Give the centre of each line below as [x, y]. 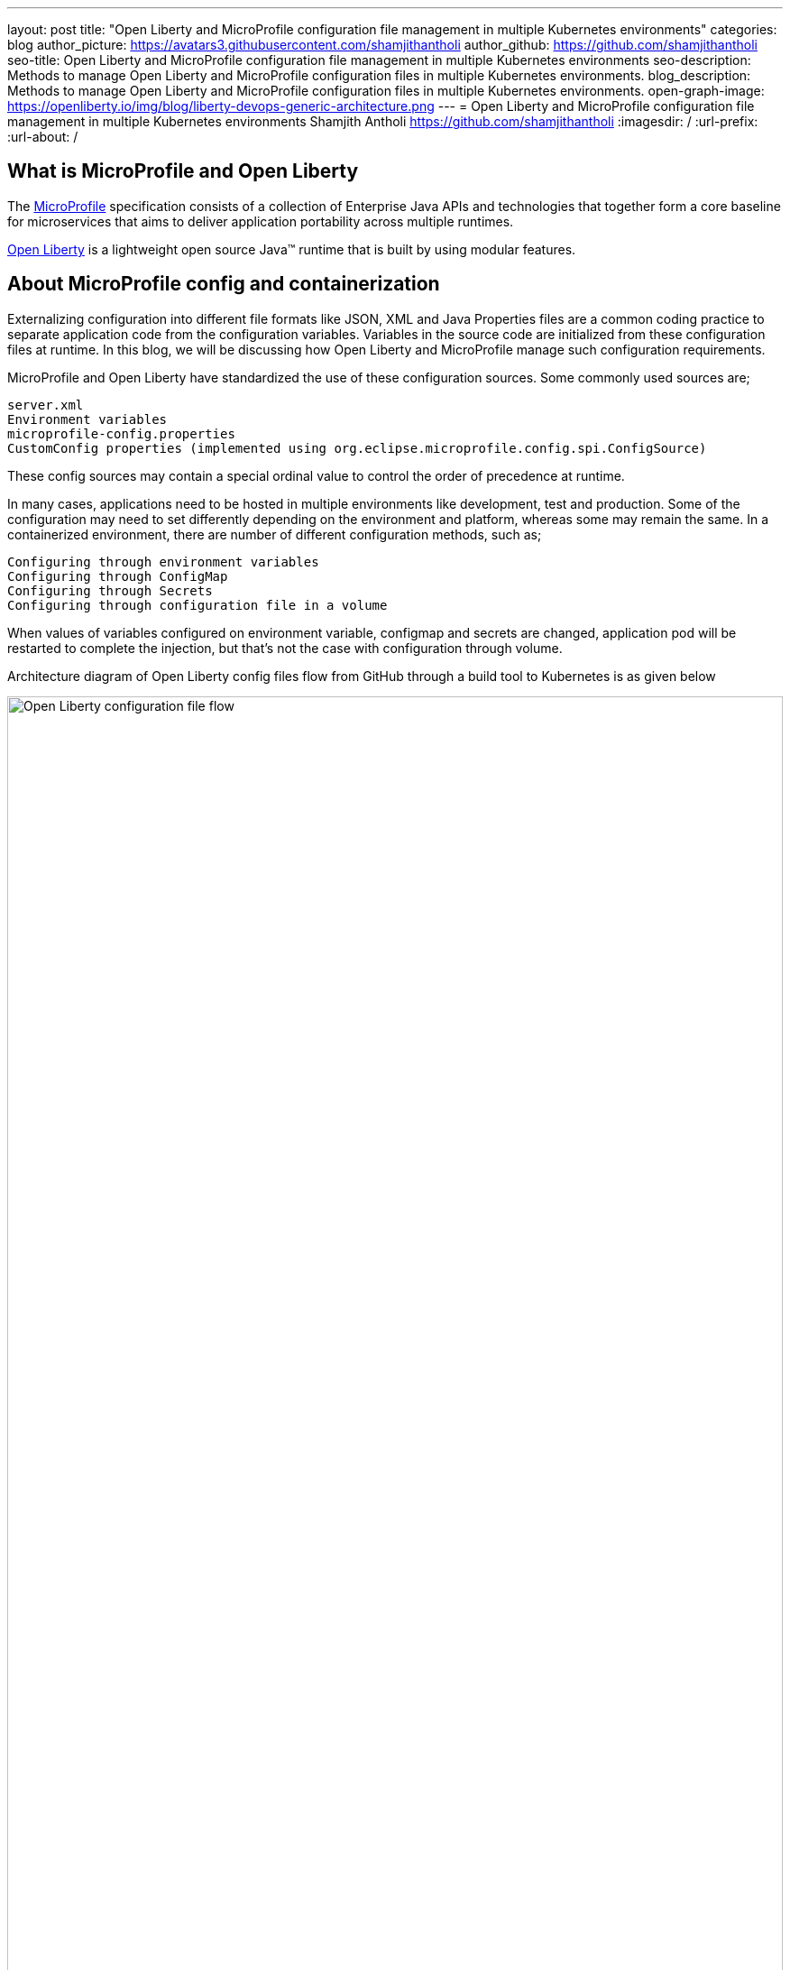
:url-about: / [43, 137]
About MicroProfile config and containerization [224, 284]
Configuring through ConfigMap [118, 576]
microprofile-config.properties [121, 433]
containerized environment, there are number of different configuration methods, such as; [275, 534]
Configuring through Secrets [110, 590]
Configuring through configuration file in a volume [197, 605]
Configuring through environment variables [163, 562]
